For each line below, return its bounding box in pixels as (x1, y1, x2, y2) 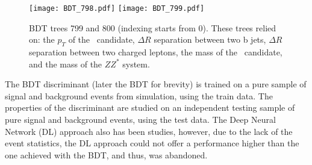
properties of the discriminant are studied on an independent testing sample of (5, 101, 295, 114)
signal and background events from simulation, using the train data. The (5, 89, 273, 102)
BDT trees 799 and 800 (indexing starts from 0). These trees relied (29, 21, 276, 34)
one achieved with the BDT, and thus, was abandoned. (5, 148, 208, 161)
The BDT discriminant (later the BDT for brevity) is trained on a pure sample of (5, 78, 307, 90)
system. (122, 57, 150, 70)
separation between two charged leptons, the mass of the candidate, (29, 46, 282, 58)
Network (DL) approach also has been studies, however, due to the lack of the (5, 125, 293, 137)
